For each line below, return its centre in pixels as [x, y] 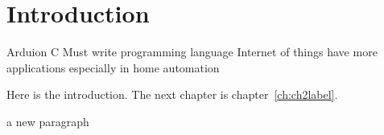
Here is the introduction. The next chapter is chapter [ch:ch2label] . [172, 94]
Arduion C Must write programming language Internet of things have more [192, 52]
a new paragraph [48, 121]
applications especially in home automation [113, 67]
